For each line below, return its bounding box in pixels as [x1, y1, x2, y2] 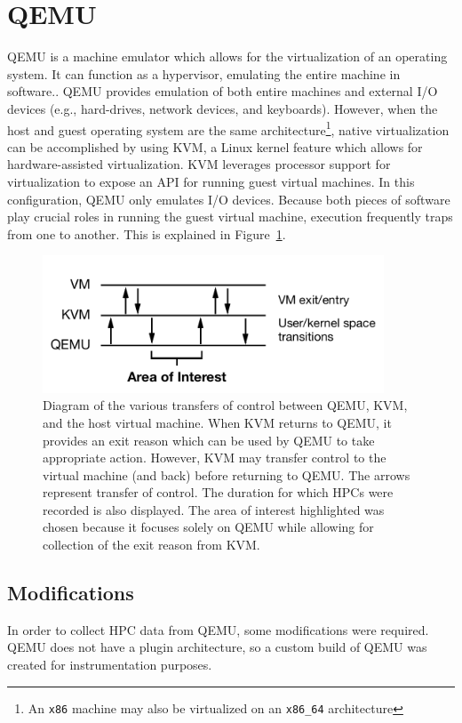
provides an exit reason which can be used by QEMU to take [43, 430, 375, 449]
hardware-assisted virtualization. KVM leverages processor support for [7, 155, 391, 173]
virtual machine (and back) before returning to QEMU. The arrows [43, 465, 410, 484]
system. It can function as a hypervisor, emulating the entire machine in [7, 64, 401, 83]
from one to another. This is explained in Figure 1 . [7, 224, 286, 243]
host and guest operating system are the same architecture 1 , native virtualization [7, 117, 450, 139]
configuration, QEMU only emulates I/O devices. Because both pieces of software [7, 189, 450, 208]
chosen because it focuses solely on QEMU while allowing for [43, 518, 374, 536]
